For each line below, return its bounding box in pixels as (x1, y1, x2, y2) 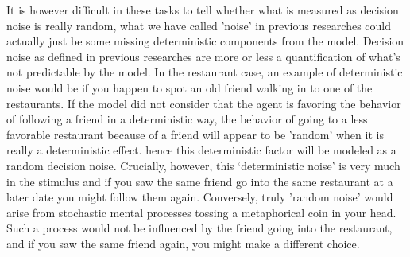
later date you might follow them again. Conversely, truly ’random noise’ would (6, 189, 393, 205)
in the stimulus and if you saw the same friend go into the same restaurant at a (6, 173, 393, 189)
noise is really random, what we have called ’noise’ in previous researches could (6, 17, 392, 33)
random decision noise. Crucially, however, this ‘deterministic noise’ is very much (6, 157, 400, 173)
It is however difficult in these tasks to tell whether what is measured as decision (6, 2, 399, 18)
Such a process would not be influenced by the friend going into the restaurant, (6, 220, 393, 236)
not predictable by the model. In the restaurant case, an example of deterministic (6, 64, 403, 80)
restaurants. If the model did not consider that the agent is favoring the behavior (6, 95, 401, 111)
